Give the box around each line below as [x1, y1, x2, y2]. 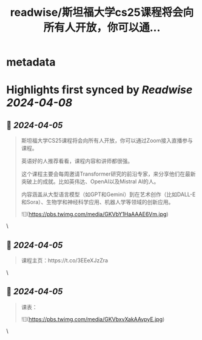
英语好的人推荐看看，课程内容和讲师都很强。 [21, 157, 133, 165]
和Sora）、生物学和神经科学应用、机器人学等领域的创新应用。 [21, 199, 174, 206]
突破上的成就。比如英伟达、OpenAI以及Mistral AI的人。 [21, 178, 160, 185]
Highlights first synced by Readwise [6, 83, 193, 97]
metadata [6, 55, 56, 69]
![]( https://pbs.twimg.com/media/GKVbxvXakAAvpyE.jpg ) [21, 315, 165, 322]
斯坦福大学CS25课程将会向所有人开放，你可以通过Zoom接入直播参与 [21, 137, 193, 144]
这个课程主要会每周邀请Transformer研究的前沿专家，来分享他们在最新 [21, 171, 196, 178]
